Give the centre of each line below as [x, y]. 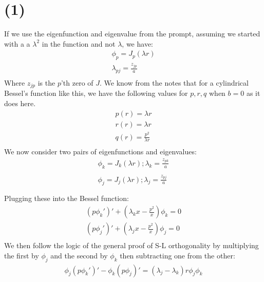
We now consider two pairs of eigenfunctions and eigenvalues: [100, 152]
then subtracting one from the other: [177, 255]
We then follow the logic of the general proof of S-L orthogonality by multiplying [131, 245]
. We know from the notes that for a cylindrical [174, 82]
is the [46, 82]
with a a [17, 43]
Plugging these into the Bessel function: [67, 198]
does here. [20, 103]
